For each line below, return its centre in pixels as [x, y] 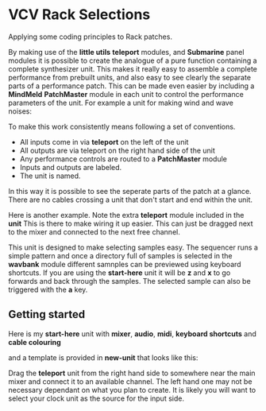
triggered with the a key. [48, 289]
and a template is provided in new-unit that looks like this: [103, 357]
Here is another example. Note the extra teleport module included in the [126, 215]
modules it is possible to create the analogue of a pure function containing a [133, 60]
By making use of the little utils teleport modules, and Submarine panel [126, 52]
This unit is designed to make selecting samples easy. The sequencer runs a [133, 247]
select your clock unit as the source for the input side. [96, 398]
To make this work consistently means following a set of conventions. [122, 126]
